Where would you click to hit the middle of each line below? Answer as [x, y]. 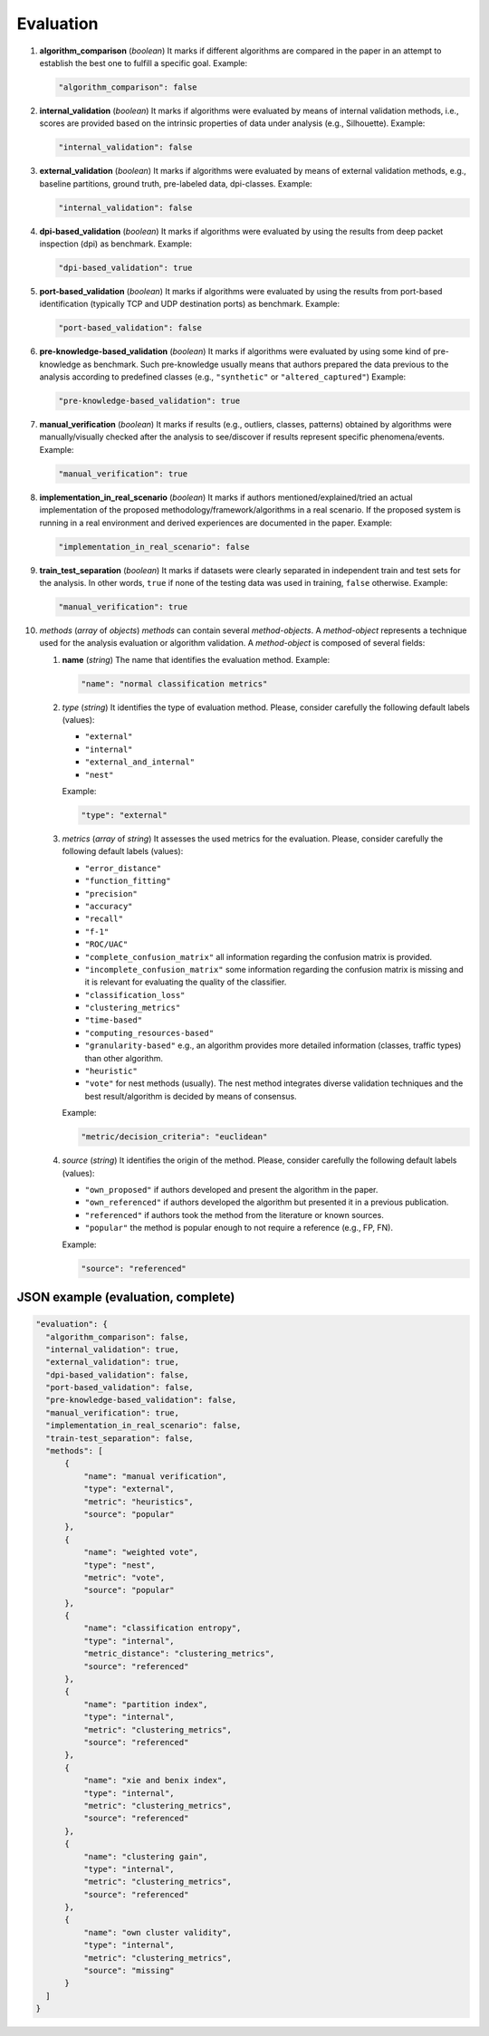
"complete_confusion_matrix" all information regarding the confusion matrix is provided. [259, 956]
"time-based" [114, 1020]
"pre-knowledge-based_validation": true [149, 401]
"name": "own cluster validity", [158, 1932]
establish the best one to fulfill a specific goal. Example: [144, 62]
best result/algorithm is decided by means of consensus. [191, 1096]
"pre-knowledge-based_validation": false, [141, 1400]
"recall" [104, 919]
